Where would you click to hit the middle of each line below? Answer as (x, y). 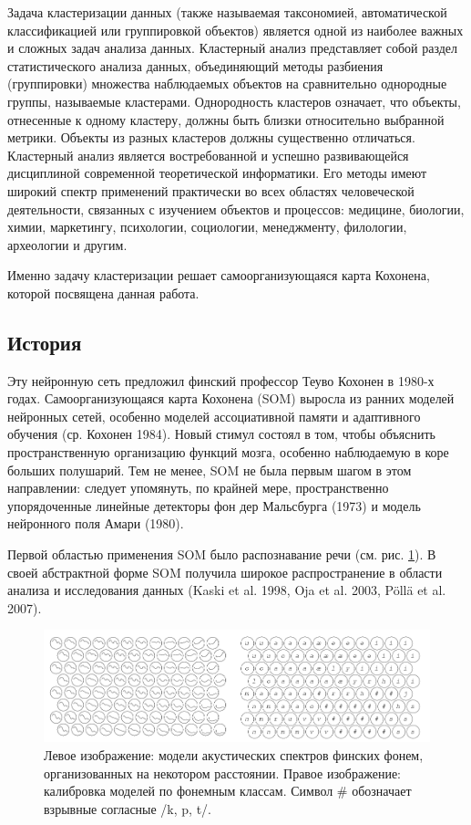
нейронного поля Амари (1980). (96, 523)
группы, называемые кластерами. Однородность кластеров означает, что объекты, (234, 101)
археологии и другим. (67, 244)
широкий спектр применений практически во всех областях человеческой (211, 190)
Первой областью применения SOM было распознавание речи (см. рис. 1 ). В (222, 554)
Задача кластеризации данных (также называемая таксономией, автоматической (227, 12)
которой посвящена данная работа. (103, 292)
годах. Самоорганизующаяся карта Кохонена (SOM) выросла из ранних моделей (231, 398)
